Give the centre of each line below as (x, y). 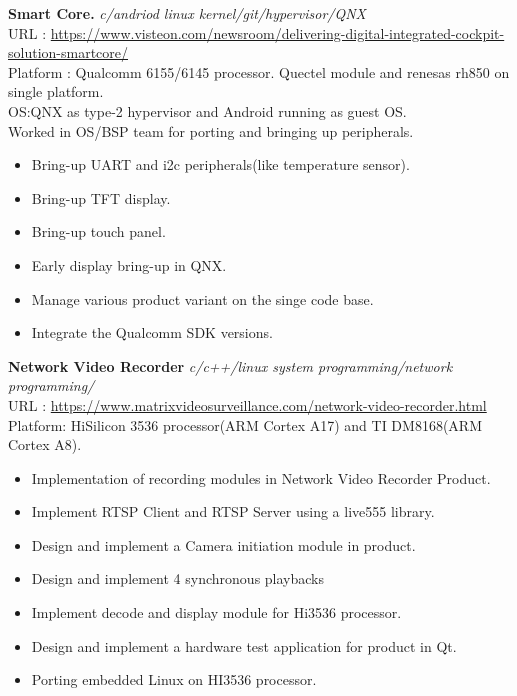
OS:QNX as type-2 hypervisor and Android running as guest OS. (207, 110)
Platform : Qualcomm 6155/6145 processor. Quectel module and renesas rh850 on (259, 71)
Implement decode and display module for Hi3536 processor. (216, 612)
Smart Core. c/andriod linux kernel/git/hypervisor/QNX (187, 13)
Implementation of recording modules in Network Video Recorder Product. (261, 477)
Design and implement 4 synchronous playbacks (178, 578)
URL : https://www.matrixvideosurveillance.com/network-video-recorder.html (247, 404)
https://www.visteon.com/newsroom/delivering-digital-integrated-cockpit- (277, 32)
